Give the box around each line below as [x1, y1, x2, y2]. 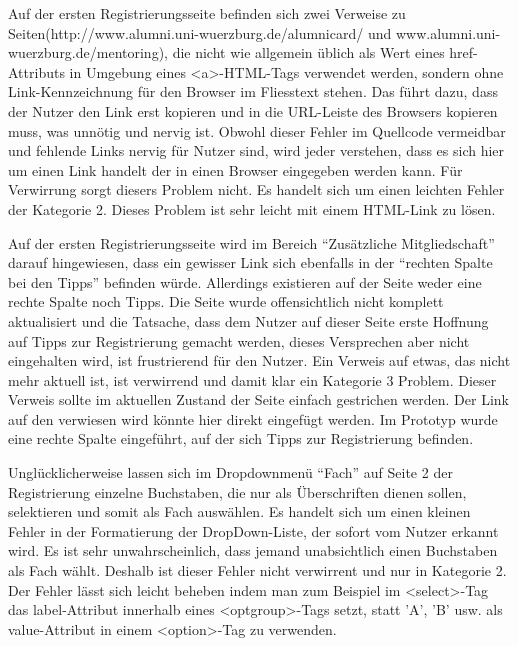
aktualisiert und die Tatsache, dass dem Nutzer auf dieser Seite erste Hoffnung [8, 310, 489, 331]
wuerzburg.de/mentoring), [8, 42, 168, 63]
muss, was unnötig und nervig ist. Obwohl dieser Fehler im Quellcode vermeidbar [8, 120, 506, 141]
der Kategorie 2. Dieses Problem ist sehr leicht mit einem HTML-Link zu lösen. [8, 198, 496, 219]
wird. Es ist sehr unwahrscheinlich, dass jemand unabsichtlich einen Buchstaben [8, 540, 498, 561]
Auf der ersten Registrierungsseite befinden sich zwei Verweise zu [8, 3, 406, 23]
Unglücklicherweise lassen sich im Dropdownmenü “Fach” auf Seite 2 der [8, 462, 453, 483]
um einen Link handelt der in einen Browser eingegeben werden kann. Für [8, 159, 463, 180]
